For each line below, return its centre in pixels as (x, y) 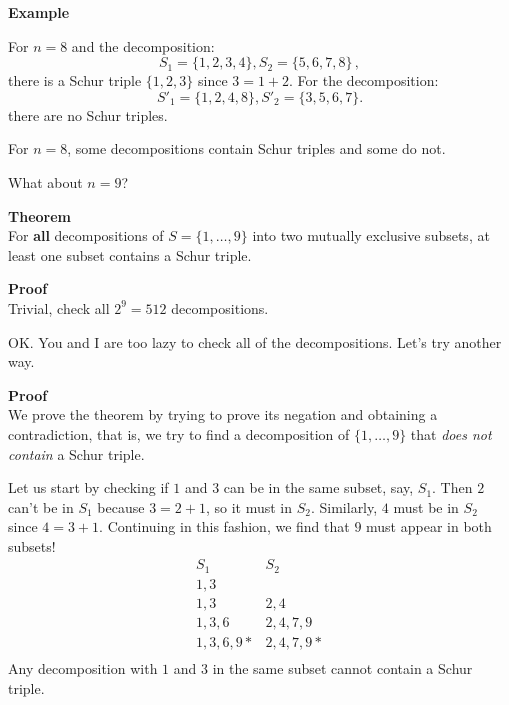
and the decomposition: (143, 45)
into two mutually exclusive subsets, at (371, 235)
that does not (451, 433)
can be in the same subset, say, (318, 487)
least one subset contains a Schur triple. (130, 254)
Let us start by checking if (88, 487)
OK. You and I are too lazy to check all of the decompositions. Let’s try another (255, 341)
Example (39, 12)
